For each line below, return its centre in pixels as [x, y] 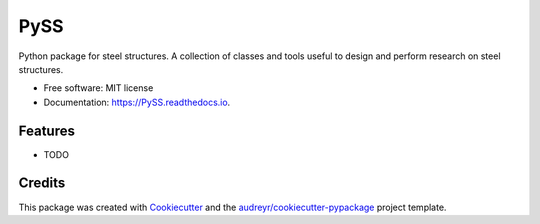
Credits [42, 183]
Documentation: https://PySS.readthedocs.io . [137, 102]
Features [46, 130]
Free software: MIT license [98, 88]
